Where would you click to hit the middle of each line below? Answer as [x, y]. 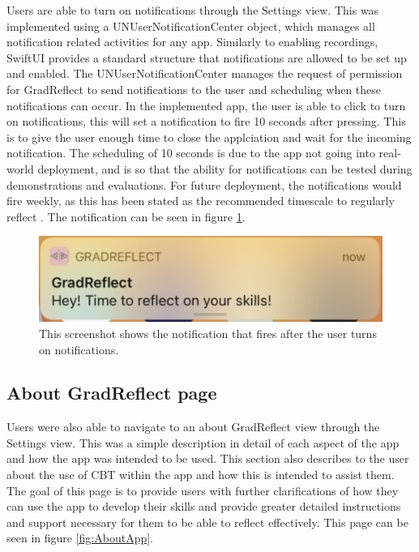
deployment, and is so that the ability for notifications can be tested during [225, 168]
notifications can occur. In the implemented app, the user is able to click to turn [206, 105]
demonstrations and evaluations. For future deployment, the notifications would [204, 184]
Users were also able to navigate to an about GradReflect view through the [193, 427]
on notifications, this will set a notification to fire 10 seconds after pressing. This [206, 121]
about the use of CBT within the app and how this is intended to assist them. [201, 475]
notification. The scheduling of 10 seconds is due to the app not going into [191, 153]
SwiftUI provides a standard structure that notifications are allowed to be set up [207, 57]
